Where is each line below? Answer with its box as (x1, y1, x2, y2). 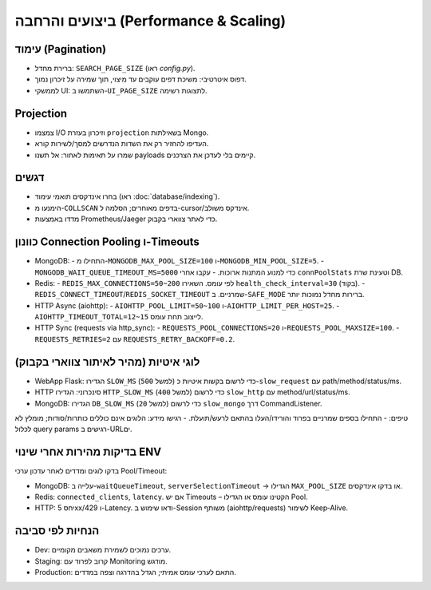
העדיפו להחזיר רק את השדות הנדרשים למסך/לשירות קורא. (34, 139, 209, 148)
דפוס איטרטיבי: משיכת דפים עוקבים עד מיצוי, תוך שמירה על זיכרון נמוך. (34, 74, 247, 84)
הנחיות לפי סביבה (14, 524, 100, 538)
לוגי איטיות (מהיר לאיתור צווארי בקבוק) (14, 355, 200, 369)
